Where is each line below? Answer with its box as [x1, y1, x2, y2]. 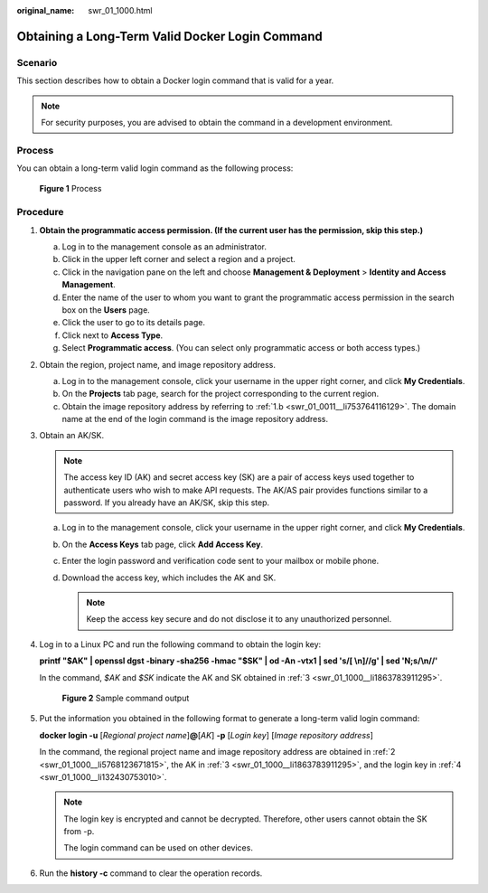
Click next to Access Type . [61, 330, 164, 341]
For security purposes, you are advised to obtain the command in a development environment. [41, 117, 393, 127]
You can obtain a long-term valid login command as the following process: [16, 163, 294, 174]
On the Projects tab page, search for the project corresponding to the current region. [61, 389, 380, 399]
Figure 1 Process [39, 183, 102, 194]
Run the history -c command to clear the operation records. [39, 868, 263, 879]
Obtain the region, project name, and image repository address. [39, 359, 276, 370]
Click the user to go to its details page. [61, 317, 205, 328]
